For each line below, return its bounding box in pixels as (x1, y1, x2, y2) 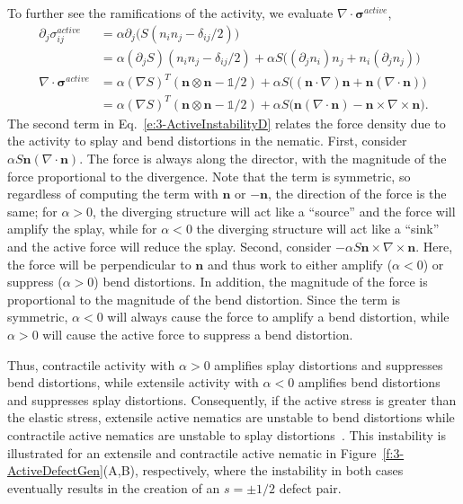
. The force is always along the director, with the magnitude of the (79, 149, 447, 168)
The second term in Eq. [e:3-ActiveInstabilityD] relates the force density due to (7, 113, 446, 132)
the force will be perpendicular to (7, 254, 191, 273)
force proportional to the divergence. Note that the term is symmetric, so (7, 166, 411, 185)
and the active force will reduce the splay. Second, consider (7, 237, 332, 256)
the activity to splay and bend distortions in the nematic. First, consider (7, 131, 407, 150)
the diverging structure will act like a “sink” (196, 219, 440, 238)
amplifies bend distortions (298, 373, 441, 392)
